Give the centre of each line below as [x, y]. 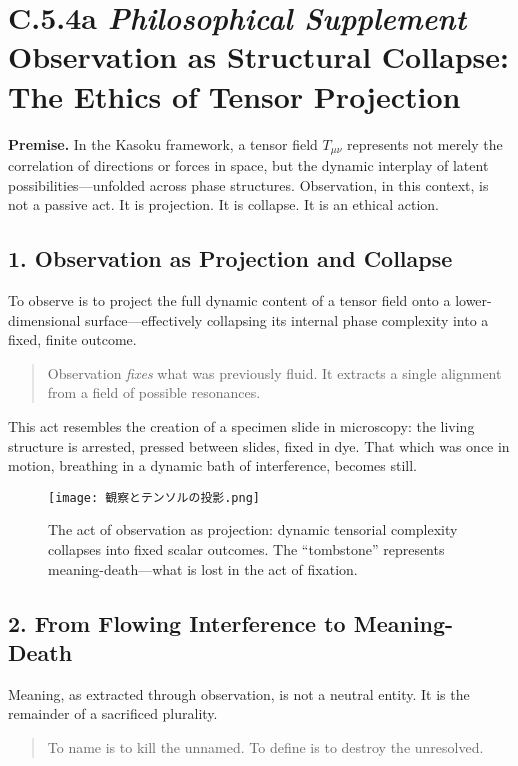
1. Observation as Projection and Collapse [230, 258]
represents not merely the [424, 143]
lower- [473, 299]
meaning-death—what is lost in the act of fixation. [203, 568]
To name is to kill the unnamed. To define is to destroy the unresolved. [265, 746]
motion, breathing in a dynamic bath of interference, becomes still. [213, 465]
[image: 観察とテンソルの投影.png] [154, 497]
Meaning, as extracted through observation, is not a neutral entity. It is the [239, 693]
